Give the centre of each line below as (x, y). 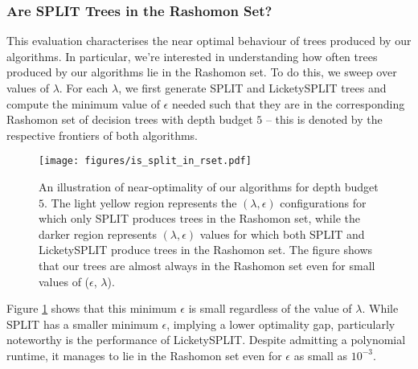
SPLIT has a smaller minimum (82, 324)
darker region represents (98, 234)
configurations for (323, 202)
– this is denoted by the (324, 119)
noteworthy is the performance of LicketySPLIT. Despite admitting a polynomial (206, 340)
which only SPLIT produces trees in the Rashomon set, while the (199, 218)
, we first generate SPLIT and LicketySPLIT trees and (252, 88)
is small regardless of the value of (270, 308)
